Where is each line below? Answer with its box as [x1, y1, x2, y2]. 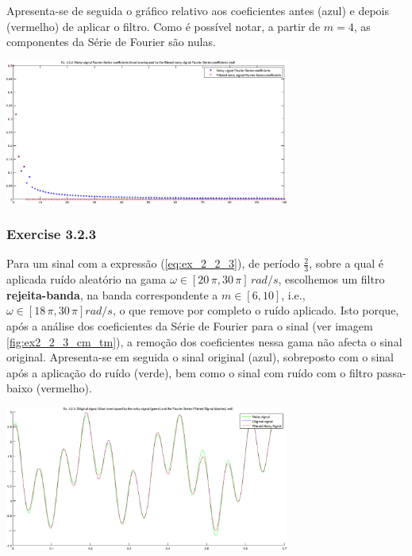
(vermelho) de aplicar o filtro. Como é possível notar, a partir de [6, 17, 321, 34]
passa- [376, 364, 406, 380]
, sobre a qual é [309, 255, 384, 272]
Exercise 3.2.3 [6, 224, 97, 244]
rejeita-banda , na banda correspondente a [6, 286, 218, 303]
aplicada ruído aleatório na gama [6, 271, 167, 288]
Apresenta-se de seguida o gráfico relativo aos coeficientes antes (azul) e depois [6, 2, 390, 18]
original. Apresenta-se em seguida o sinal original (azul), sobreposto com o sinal [6, 349, 394, 365]
